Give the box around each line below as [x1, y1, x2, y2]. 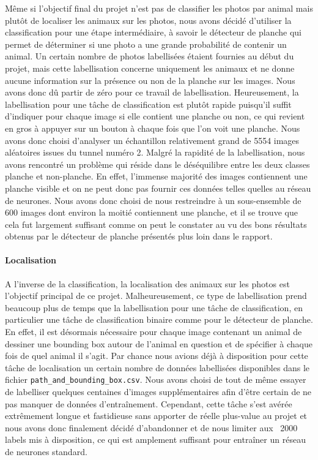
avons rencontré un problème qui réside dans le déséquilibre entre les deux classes [5, 157, 310, 170]
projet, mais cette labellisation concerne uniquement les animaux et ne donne [5, 61, 295, 74]
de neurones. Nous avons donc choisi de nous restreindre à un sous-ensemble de [5, 194, 301, 206]
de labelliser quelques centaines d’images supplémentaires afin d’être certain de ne [5, 385, 312, 398]
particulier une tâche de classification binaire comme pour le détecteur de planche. [5, 313, 313, 326]
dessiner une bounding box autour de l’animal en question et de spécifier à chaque [5, 337, 312, 350]
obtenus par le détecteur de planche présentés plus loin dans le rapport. [5, 230, 273, 243]
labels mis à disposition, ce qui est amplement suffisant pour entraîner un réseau [5, 433, 306, 446]
